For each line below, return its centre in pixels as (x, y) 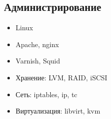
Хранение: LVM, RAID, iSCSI (61, 77)
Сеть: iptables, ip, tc (46, 94)
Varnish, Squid (38, 61)
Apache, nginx (37, 44)
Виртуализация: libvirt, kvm (58, 111)
